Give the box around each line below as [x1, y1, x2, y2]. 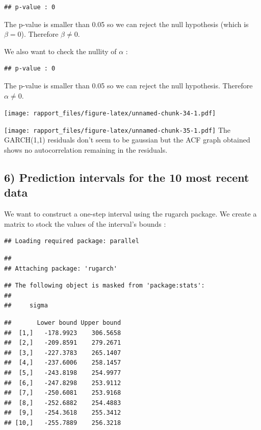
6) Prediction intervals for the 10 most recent [4, 170, 249, 185]
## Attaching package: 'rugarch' [4, 265, 117, 272]
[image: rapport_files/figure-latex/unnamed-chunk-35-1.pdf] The [4, 124, 230, 135]
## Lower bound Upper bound [4, 319, 121, 326]
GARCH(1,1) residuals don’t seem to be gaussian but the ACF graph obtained [4, 134, 250, 145]
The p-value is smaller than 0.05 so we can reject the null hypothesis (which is [4, 18, 249, 29]
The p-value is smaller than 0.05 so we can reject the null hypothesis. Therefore [4, 80, 253, 90]
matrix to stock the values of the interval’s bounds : [4, 218, 166, 229]
